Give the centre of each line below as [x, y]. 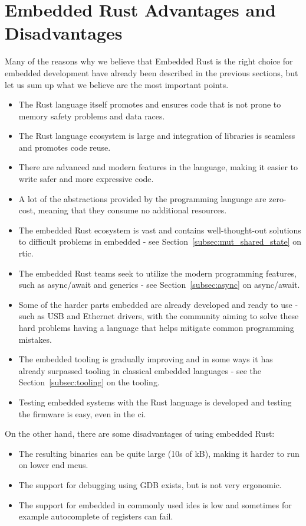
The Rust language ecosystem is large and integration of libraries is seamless [157, 136]
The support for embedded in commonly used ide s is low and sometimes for [155, 504]
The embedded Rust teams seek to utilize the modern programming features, [157, 273]
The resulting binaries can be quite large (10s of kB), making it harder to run [159, 453]
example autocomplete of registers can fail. [96, 516]
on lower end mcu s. [53, 465]
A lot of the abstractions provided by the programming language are [142, 198]
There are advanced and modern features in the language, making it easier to [158, 167]
